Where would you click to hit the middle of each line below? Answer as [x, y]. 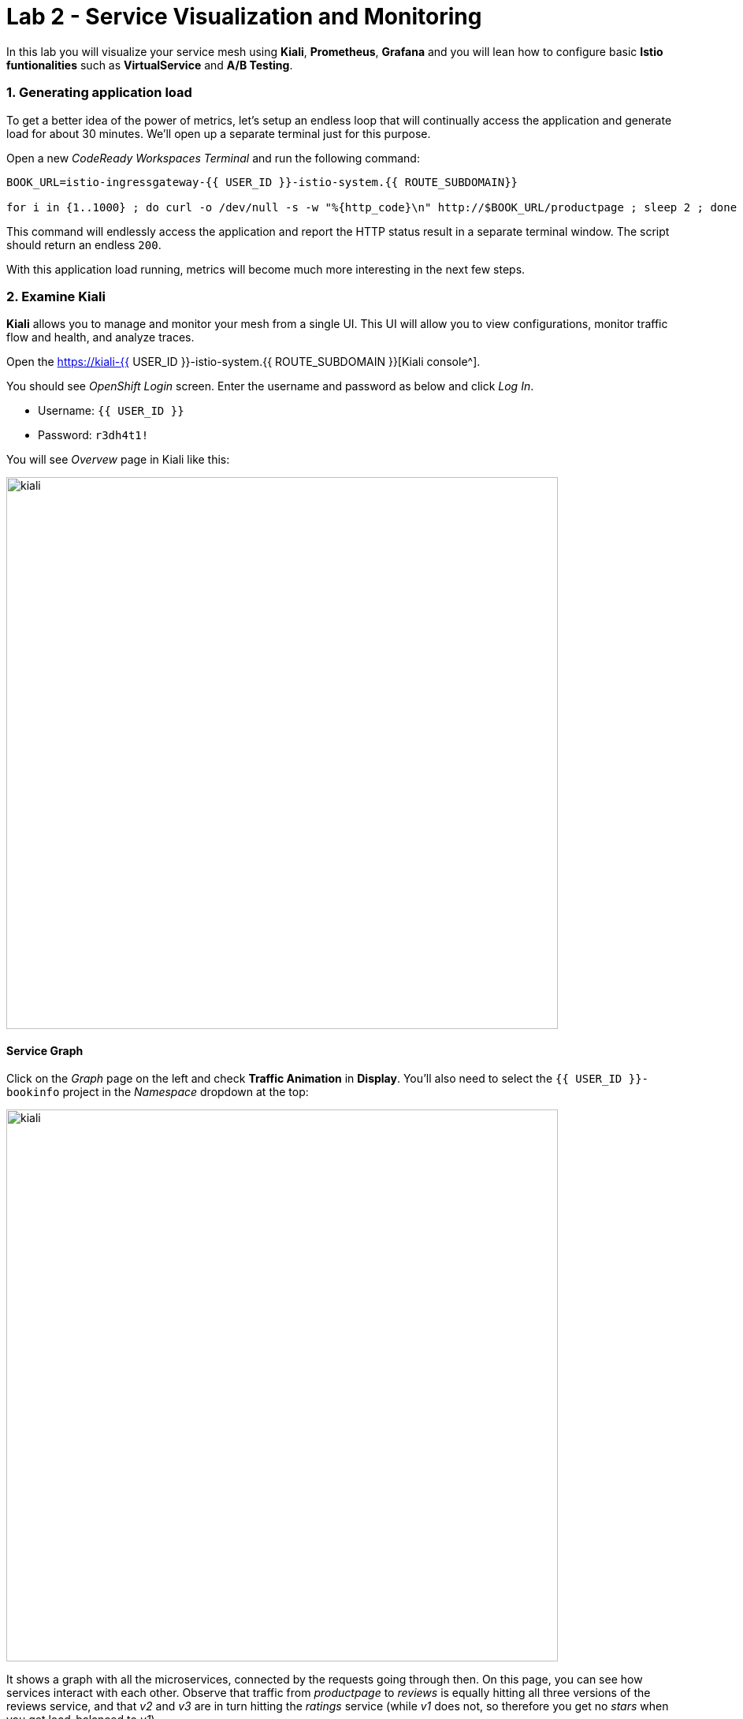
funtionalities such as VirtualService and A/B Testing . [150, 65]
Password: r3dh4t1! [93, 435]
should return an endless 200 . [84, 244]
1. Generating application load [99, 93]
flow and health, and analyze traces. [100, 337]
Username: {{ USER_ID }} [111, 411]
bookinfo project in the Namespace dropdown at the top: [158, 1092]
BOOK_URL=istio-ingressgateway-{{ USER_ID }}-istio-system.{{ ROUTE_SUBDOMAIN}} [262, 182]
